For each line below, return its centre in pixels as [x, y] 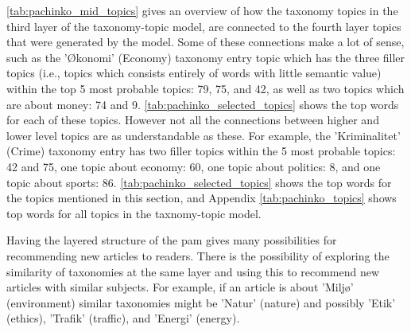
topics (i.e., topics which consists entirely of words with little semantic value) [194, 73]
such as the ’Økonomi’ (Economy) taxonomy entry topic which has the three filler [206, 57]
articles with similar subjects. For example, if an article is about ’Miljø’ [180, 287]
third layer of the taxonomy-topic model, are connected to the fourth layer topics [204, 26]
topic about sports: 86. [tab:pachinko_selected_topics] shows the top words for [199, 182]
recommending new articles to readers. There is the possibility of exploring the [198, 255]
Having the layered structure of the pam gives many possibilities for [172, 240]
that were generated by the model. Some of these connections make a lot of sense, [205, 42]
